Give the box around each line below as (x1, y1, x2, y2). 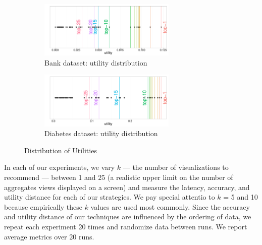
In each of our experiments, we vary (4, 162, 115, 172)
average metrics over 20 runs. (4, 231, 94, 241)
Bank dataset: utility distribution (44, 57, 147, 68)
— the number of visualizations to (123, 162, 229, 172)
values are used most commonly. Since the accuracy (90, 201, 250, 212)
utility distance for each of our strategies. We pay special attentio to (4, 192, 215, 202)
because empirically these (4, 201, 82, 212)
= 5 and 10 (223, 192, 258, 202)
